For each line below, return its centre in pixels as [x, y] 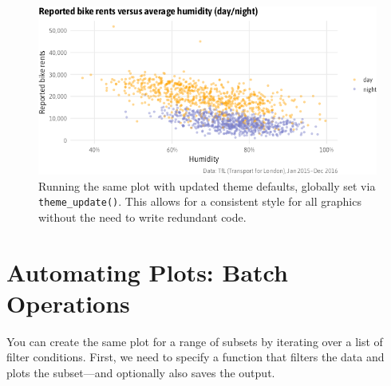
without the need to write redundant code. [142, 217]
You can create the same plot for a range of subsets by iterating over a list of [195, 341]
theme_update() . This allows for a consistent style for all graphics [200, 201]
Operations [68, 303]
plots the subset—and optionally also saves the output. [141, 372]
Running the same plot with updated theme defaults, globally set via [207, 185]
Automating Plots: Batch [147, 272]
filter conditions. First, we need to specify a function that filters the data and [195, 357]
